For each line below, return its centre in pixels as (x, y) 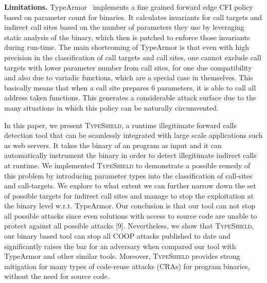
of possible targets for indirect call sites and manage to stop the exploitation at (129, 195)
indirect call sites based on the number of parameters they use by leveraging (124, 27)
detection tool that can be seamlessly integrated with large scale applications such (133, 135)
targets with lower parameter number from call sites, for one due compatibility (128, 67)
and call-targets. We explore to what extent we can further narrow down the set (130, 185)
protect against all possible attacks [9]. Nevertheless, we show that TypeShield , (129, 226)
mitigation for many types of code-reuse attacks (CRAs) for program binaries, (127, 266)
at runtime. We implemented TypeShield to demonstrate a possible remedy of (127, 165)
